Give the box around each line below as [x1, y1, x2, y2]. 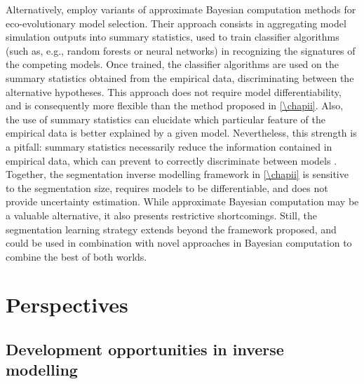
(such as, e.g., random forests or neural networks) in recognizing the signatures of [6, 43, 356, 57]
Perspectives [6, 290, 128, 319]
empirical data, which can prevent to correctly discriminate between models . [6, 153, 337, 167]
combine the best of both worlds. [6, 249, 147, 263]
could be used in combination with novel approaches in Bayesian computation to [6, 235, 352, 250]
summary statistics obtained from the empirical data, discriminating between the [6, 70, 354, 85]
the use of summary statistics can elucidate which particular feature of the [6, 111, 325, 126]
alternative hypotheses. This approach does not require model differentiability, [6, 84, 342, 99]
